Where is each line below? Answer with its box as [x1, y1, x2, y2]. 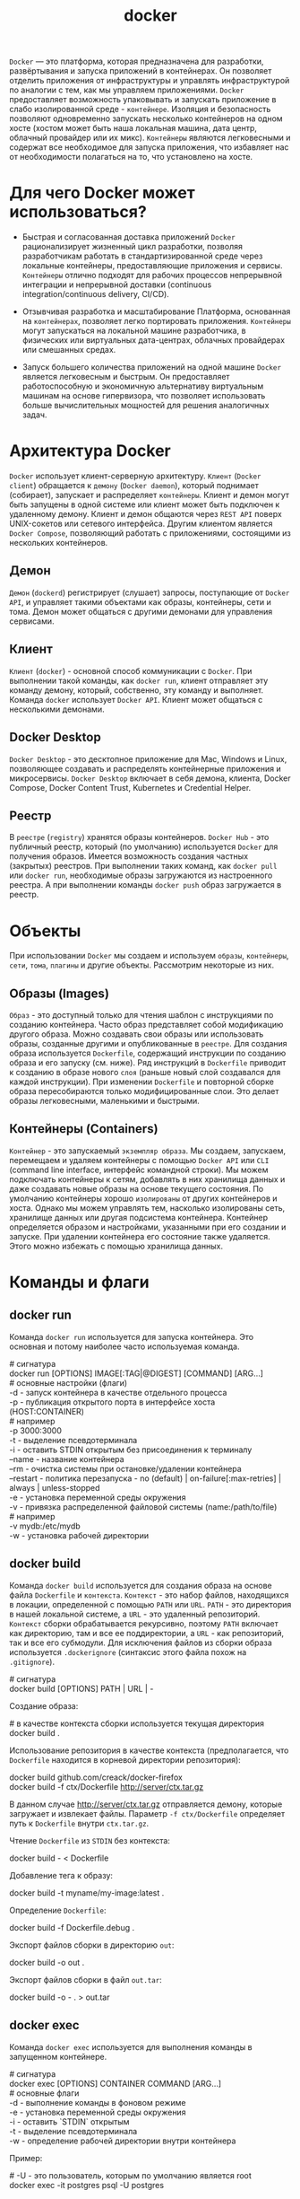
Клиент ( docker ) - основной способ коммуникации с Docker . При [9, 665, 253, 676]
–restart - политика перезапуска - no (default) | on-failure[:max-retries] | [9, 1473, 282, 1484]
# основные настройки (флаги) [9, 1377, 128, 1388]
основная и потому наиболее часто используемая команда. [9, 1341, 240, 1352]
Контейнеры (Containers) [9, 1121, 159, 1136]
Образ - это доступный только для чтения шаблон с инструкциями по [9, 1010, 274, 1021]
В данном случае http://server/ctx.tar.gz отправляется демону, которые [9, 1799, 283, 1809]
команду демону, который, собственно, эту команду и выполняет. [9, 684, 264, 696]
